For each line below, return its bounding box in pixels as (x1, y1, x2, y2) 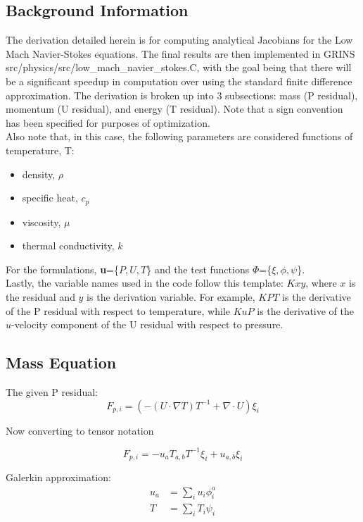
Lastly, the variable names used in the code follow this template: (6, 275, 284, 290)
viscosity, (22, 214, 61, 229)
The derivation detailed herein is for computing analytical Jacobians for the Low (6, 32, 353, 47)
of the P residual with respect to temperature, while (6, 303, 231, 318)
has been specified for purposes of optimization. (6, 115, 210, 130)
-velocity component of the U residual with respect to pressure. (11, 317, 284, 332)
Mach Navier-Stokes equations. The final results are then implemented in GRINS (6, 46, 355, 61)
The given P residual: (6, 384, 98, 399)
